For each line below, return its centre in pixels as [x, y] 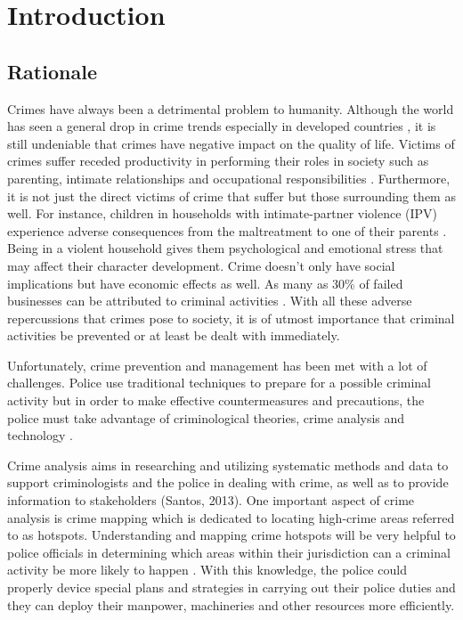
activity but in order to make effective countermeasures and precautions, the [216, 400]
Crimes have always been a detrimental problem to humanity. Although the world [231, 108]
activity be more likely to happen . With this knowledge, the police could [207, 570]
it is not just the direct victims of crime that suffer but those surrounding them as [231, 196]
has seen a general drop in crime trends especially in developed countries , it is [222, 126]
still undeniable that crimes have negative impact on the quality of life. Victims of [231, 143]
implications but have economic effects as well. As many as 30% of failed [205, 283]
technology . [40, 435]
